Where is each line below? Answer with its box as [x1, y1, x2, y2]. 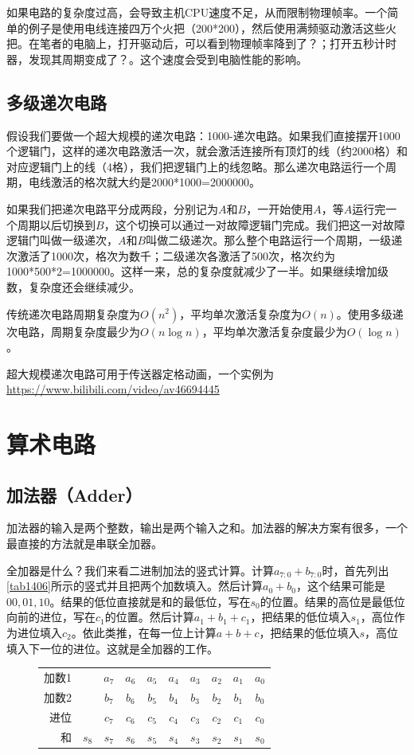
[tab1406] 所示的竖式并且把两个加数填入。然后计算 [6, 577, 264, 594]
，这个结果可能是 [295, 577, 385, 594]
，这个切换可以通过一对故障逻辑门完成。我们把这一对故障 [103, 216, 405, 233]
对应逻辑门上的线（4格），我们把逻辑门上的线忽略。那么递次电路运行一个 [6, 158, 385, 174]
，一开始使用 [246, 200, 314, 217]
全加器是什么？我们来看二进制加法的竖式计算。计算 [6, 561, 274, 578]
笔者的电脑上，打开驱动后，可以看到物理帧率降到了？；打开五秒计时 [39, 35, 396, 52]
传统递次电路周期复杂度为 [6, 305, 140, 322]
